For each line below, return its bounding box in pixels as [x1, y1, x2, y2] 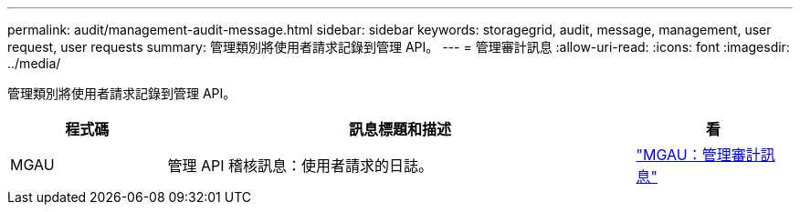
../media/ [7, 56, 61, 71]
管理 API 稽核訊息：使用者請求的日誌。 [167, 156, 433, 175]
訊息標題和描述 [348, 120, 451, 138]
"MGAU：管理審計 [636, 146, 761, 164]
